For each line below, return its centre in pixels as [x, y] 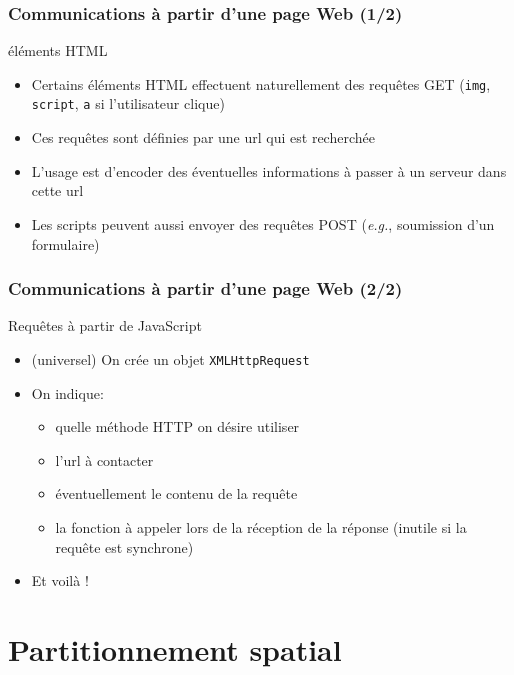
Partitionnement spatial [175, 648]
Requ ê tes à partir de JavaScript [105, 325]
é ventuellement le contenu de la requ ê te [176, 493]
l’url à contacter [104, 459]
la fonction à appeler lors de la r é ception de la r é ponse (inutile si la [261, 526]
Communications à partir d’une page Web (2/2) [205, 288]
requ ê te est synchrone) [124, 546]
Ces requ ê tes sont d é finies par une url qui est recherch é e [203, 137]
